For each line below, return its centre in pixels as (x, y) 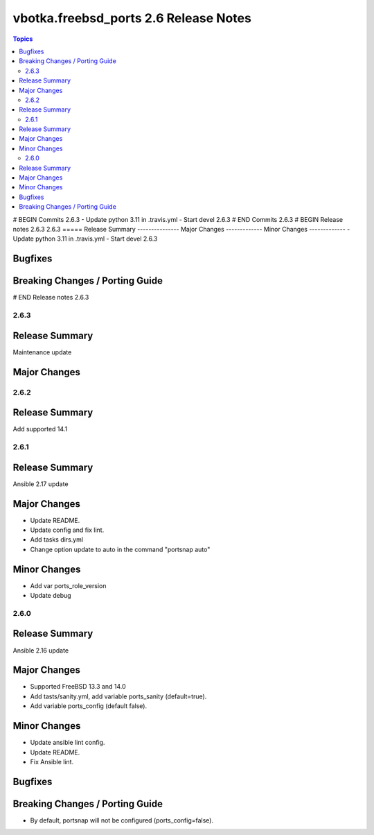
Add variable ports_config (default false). (89, 706)
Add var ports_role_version (68, 585)
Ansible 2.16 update (41, 650)
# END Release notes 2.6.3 (51, 298)
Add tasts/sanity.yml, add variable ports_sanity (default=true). (118, 696)
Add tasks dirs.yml (56, 540)
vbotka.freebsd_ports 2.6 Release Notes (132, 18)
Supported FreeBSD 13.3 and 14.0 (78, 687)
